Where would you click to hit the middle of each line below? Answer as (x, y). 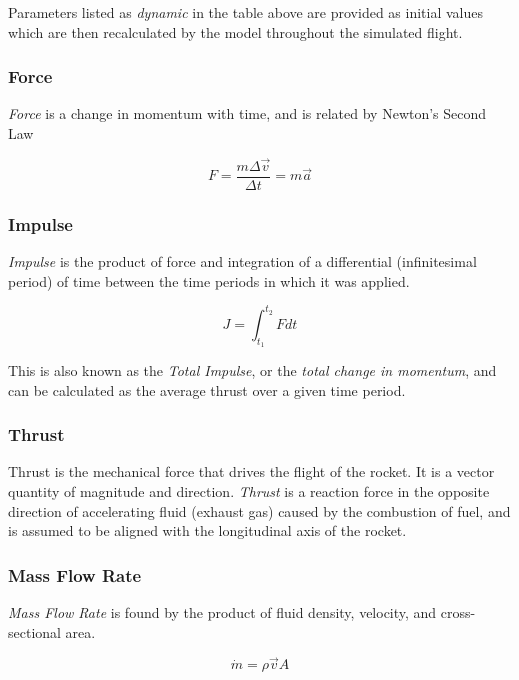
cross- (458, 611)
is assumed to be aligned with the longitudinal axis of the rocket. (207, 530)
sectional (34, 631)
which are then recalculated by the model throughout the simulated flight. (235, 31)
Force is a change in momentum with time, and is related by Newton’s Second (247, 113)
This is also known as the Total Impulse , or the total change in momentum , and (252, 369)
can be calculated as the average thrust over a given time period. (207, 389)
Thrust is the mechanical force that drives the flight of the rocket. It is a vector (251, 471)
